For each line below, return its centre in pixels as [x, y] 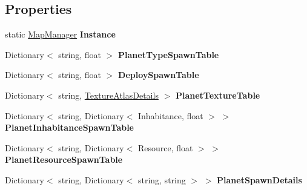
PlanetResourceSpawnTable [64, 159]
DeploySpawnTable [159, 75]
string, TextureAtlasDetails [108, 95]
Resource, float [165, 147]
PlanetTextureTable [218, 95]
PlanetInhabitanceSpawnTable [69, 127]
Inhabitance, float [170, 115]
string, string [162, 179]
